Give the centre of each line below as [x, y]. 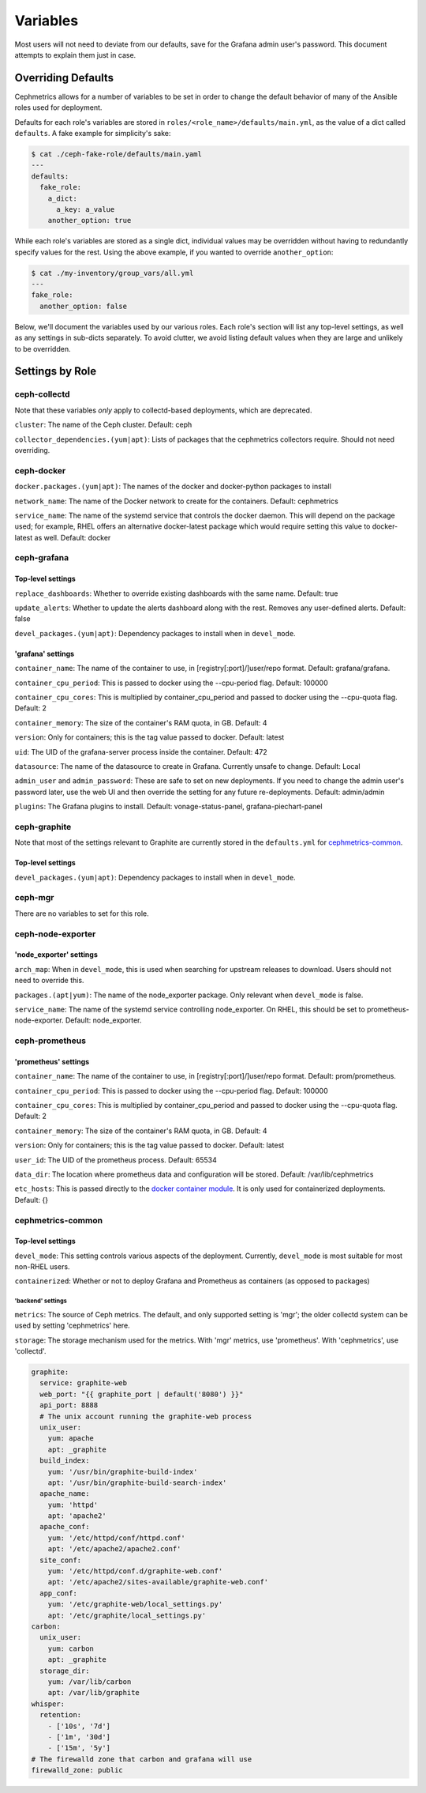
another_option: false [84, 306]
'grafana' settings [45, 654]
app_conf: [59, 1593]
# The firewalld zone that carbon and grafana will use [142, 1759]
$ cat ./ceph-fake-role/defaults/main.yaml [117, 154]
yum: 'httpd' [73, 1505]
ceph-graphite [43, 827]
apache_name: [65, 1494]
